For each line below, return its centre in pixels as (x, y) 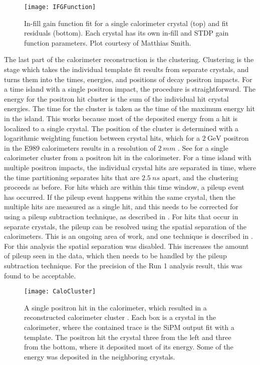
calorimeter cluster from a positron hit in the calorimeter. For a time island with (128, 157)
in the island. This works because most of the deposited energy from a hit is (121, 118)
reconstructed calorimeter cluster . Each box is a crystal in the (120, 317)
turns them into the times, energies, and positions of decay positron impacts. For (128, 79)
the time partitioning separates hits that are (72, 177)
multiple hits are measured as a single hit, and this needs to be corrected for (121, 207)
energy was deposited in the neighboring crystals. (100, 356)
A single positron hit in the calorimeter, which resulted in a (115, 307)
